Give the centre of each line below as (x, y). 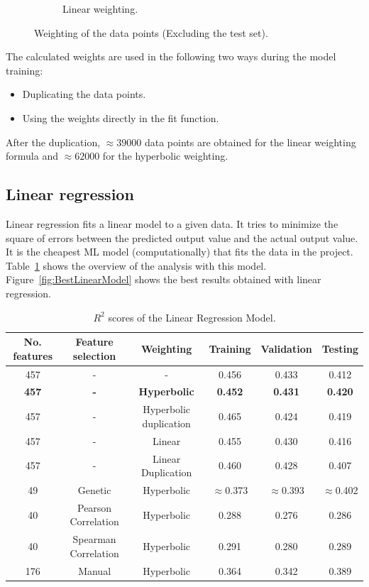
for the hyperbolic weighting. (165, 156)
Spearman (94, 539)
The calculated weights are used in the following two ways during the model (171, 56)
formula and (32, 156)
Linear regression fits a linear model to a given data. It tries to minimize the (172, 223)
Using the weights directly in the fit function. (121, 117)
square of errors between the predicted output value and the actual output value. (182, 237)
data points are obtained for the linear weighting (250, 142)
